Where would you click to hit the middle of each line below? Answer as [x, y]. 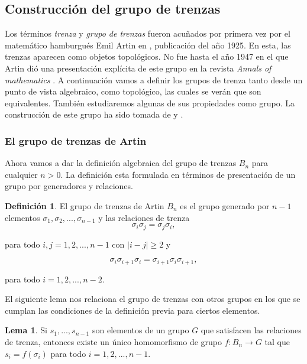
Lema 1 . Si [26, 330]
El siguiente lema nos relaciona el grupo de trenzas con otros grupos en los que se [153, 299]
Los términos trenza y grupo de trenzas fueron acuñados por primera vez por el [148, 33]
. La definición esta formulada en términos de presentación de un [178, 174]
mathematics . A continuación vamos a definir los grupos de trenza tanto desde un [154, 79]
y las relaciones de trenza [144, 217]
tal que [277, 342]
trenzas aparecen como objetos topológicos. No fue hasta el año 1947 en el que [147, 56]
